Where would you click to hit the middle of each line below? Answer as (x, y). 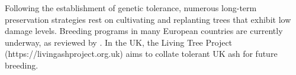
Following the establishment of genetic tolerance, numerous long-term (131, 8)
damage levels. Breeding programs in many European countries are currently (144, 31)
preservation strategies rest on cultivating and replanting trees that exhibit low (148, 19)
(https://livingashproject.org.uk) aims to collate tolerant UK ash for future (141, 54)
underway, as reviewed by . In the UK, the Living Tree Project (119, 42)
